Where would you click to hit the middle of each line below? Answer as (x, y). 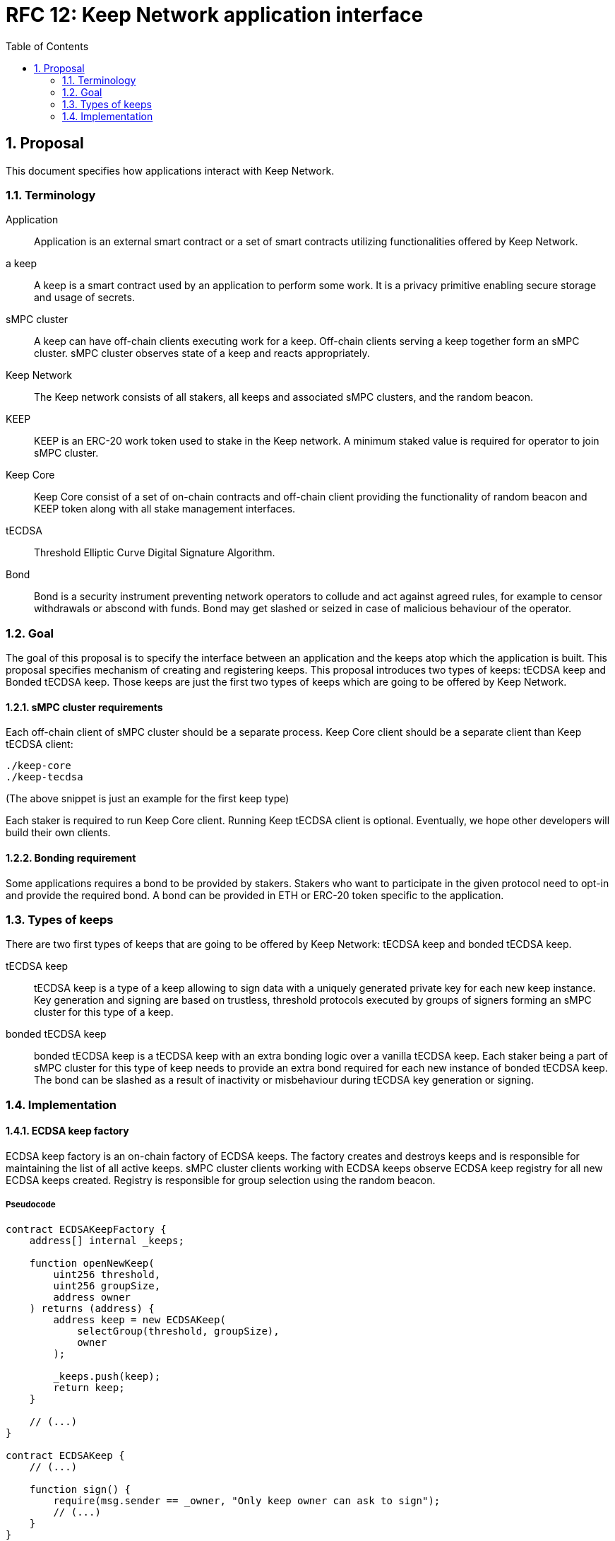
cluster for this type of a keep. (104, 1012)
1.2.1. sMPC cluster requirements (84, 707)
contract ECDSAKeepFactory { (86, 1229)
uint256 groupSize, (107, 1285)
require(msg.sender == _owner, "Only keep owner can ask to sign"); (247, 1500)
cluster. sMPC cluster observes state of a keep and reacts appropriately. (202, 353)
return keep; (89, 1387)
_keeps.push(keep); (107, 1376)
